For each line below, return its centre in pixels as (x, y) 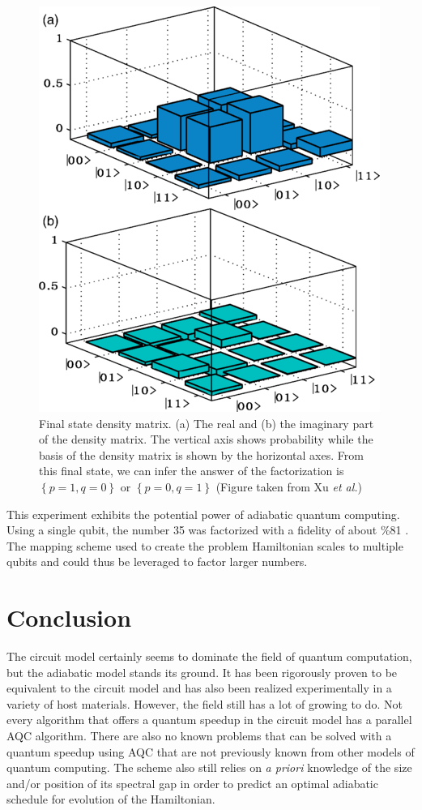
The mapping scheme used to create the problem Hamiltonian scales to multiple (205, 545)
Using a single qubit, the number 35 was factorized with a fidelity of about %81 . (208, 530)
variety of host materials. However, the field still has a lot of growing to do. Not (205, 703)
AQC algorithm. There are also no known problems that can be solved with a (199, 736)
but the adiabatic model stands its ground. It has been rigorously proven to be (202, 672)
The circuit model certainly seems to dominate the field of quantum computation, (209, 656)
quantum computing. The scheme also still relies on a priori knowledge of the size (209, 767)
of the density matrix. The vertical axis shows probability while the (206, 439)
